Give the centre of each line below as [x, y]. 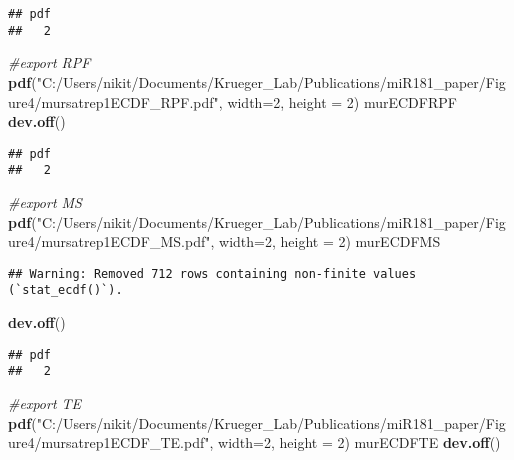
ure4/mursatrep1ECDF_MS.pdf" [109, 241]
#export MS [45, 202]
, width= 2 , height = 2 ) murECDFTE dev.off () [355, 442]
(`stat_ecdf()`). [65, 290]
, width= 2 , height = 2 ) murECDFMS [325, 241]
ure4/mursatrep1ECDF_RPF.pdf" [113, 101]
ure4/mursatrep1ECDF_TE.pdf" [109, 442]
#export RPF [49, 62]
